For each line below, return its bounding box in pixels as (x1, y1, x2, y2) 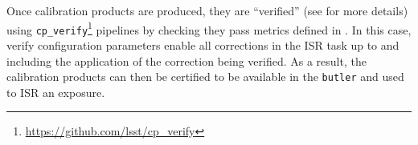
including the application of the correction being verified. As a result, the (6, 52, 367, 69)
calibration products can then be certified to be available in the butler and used (6, 68, 404, 85)
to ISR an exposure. (6, 83, 105, 100)
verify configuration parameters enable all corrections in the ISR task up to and (6, 36, 400, 53)
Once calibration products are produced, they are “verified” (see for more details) (6, 2, 408, 18)
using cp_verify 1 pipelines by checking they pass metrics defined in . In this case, (6, 18, 412, 38)
